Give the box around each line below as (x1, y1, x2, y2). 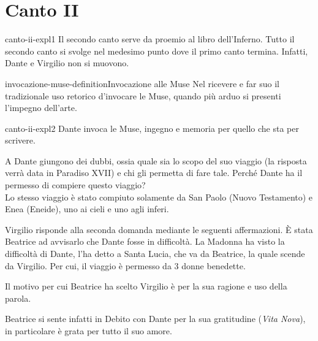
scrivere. (5, 134, 36, 147)
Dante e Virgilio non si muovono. (5, 56, 129, 69)
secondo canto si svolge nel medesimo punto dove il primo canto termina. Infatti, (5, 44, 308, 57)
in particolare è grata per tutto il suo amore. (5, 324, 172, 337)
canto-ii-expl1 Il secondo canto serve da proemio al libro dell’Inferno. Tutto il (5, 33, 295, 45)
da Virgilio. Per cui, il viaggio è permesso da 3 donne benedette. (5, 259, 246, 272)
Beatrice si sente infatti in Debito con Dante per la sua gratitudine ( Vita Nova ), (5, 312, 306, 325)
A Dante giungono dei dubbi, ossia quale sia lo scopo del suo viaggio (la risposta (5, 154, 307, 167)
